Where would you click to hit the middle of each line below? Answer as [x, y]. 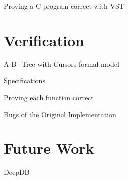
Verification [44, 40]
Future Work [49, 148]
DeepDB [17, 172]
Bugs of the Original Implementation [60, 114]
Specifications [25, 81]
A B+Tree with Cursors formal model [62, 64]
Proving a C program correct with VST [64, 6]
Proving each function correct [49, 97]
